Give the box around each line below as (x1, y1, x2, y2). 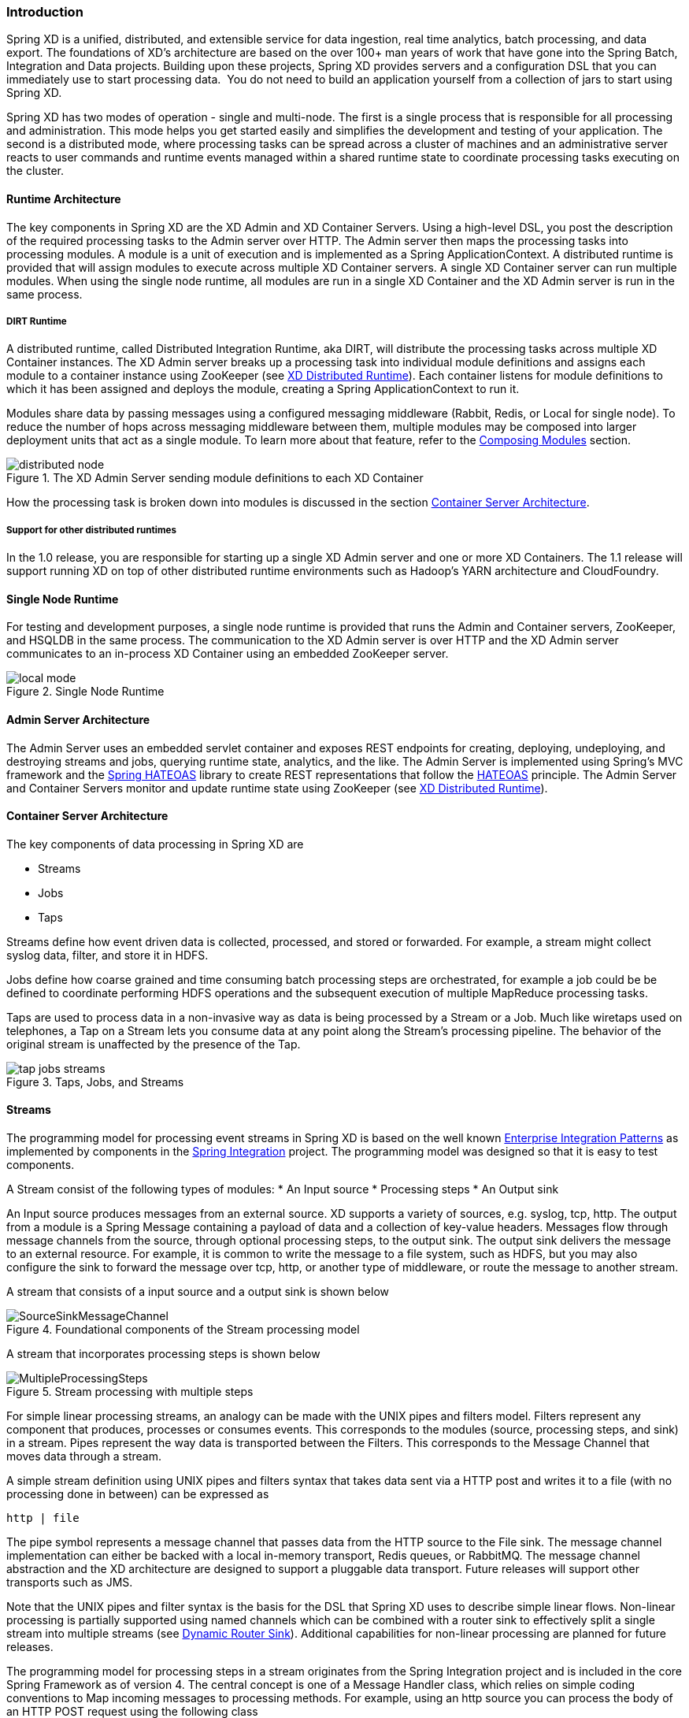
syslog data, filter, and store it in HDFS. (6, 948, 209, 962)
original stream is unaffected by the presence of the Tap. (6, 1037, 301, 1051)
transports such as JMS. (6, 1575, 133, 1590)
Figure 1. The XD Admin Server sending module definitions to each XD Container (6, 471, 424, 485)
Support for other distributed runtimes (6, 524, 176, 536)
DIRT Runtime (6, 315, 67, 327)
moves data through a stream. (6, 1449, 161, 1464)
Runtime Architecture (6, 191, 121, 206)
